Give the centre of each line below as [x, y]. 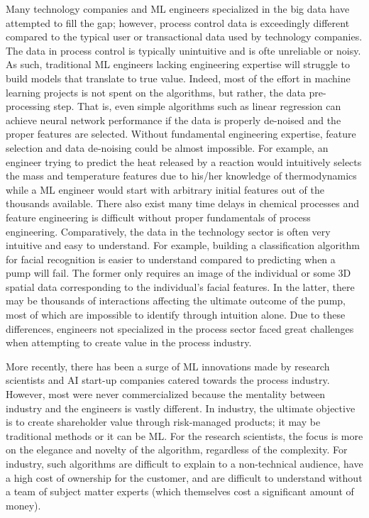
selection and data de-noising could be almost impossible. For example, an [167, 147]
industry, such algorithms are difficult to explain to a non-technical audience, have [184, 463]
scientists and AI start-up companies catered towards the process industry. [168, 380]
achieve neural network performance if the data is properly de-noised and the [174, 120]
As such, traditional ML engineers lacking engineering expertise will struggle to [178, 64]
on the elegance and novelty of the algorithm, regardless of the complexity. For [177, 450]
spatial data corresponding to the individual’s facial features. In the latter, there [180, 286]
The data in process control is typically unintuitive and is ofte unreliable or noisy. [183, 50]
